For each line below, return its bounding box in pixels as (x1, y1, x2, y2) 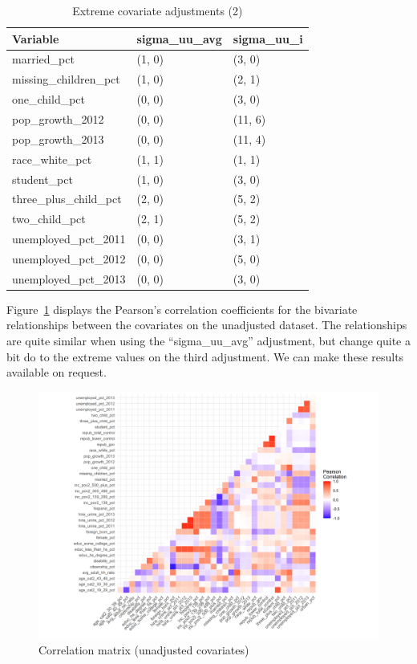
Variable (12, 30, 59, 47)
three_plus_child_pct (12, 190, 122, 207)
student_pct (12, 170, 73, 187)
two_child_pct (12, 210, 86, 227)
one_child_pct (12, 91, 86, 108)
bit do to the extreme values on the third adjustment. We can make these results (6, 348, 404, 365)
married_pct (12, 51, 75, 67)
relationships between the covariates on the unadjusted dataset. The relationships (6, 316, 407, 333)
